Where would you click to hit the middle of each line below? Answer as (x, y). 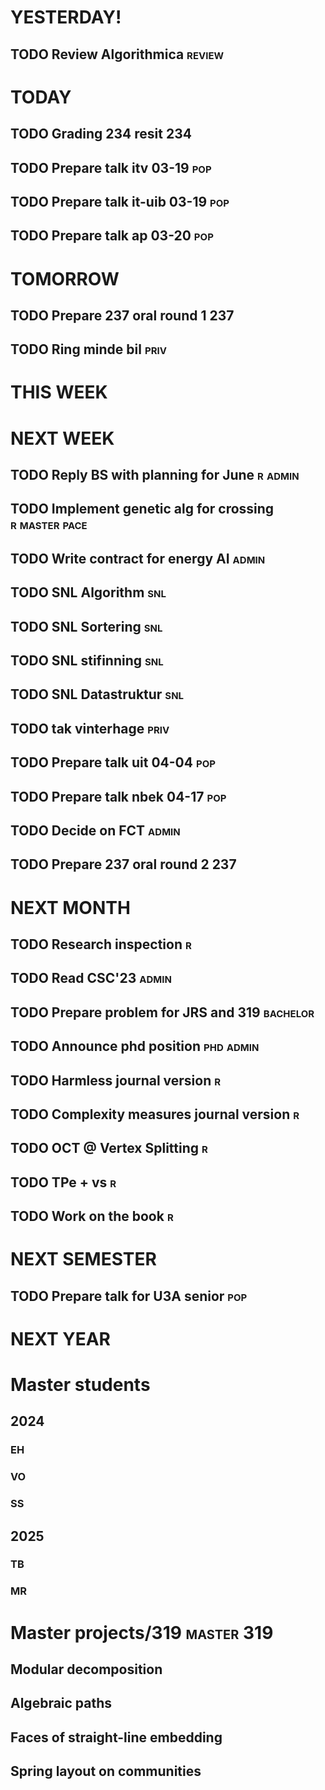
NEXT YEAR (61, 1338)
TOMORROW (65, 278)
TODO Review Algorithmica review (117, 54)
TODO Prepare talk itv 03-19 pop (111, 167)
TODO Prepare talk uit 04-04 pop (113, 762)
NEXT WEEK (62, 438)
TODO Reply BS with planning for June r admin (155, 475)
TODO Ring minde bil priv (88, 349)
